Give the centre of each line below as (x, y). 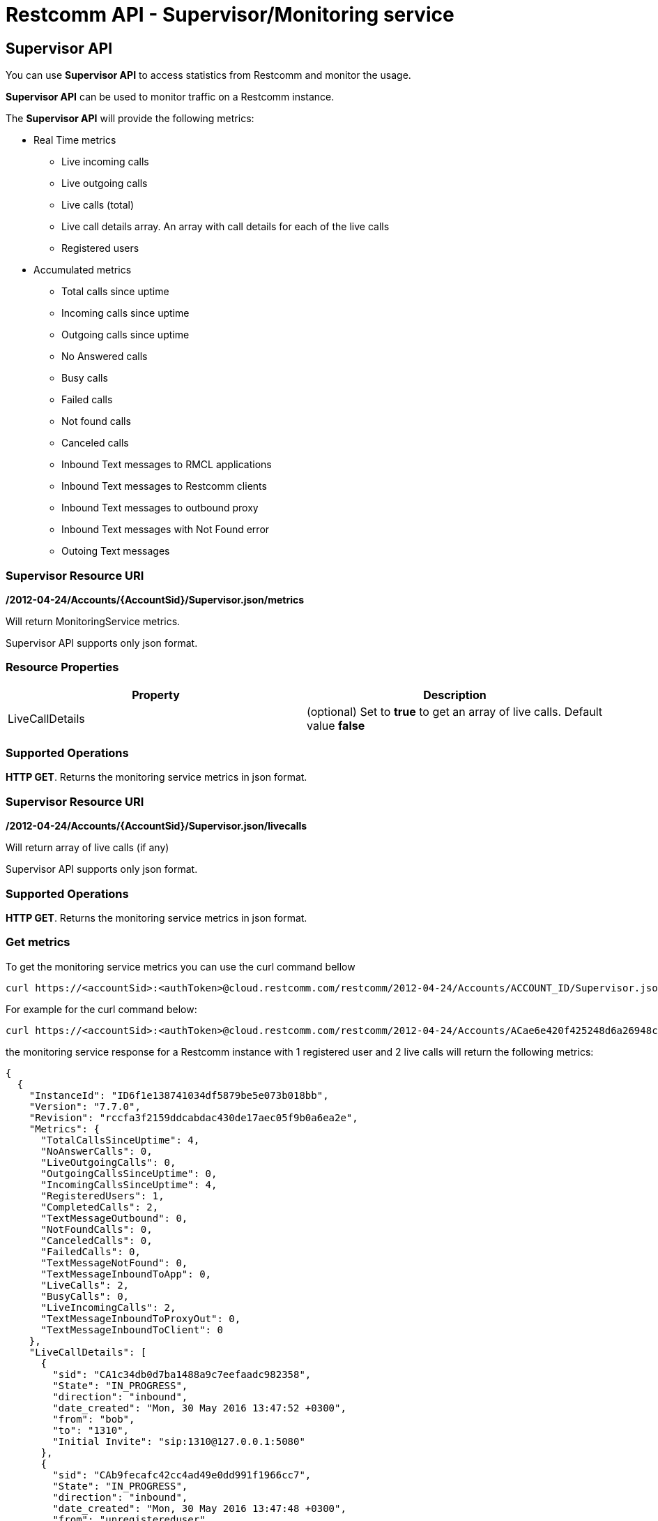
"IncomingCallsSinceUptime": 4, (129, 1184)
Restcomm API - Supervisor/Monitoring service (230, 15)
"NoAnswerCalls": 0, (97, 1151)
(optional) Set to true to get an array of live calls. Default (454, 711)
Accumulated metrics (83, 270)
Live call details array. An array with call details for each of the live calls (225, 227)
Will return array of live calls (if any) (87, 848)
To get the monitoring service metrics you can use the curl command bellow (181, 966)
